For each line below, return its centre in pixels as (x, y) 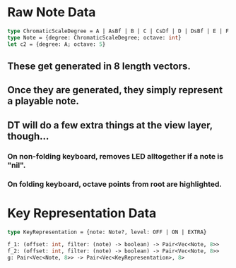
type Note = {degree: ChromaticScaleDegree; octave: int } (94, 37)
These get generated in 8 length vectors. (99, 66)
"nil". (17, 165)
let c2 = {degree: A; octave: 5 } (57, 44)
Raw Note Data (52, 12)
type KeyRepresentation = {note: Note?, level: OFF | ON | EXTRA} (107, 232)
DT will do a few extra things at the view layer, (110, 125)
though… (28, 136)
